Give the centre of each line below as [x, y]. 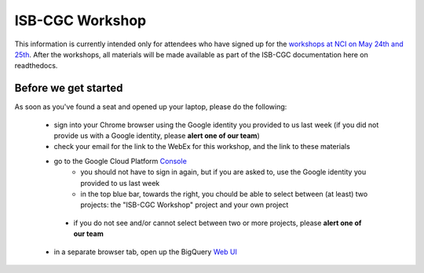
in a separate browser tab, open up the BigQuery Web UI [145, 252]
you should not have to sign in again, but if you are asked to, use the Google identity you [223, 172]
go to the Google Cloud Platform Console [121, 161]
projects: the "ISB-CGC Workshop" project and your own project [185, 205]
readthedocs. [36, 66]
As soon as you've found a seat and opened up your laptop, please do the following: [151, 107]
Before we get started [69, 88]
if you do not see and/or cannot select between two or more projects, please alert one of [217, 223]
